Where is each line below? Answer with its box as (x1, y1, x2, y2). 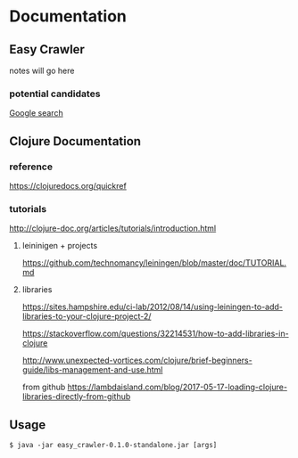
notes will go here (9, 65, 75, 76)
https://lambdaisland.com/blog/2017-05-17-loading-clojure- (67, 381, 288, 393)
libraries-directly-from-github (21, 391, 131, 402)
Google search (9, 108, 64, 119)
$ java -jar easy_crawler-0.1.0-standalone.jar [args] (9, 441, 218, 450)
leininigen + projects (21, 241, 98, 251)
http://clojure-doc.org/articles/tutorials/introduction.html (9, 223, 217, 233)
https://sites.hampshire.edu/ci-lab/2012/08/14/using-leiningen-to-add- (21, 301, 284, 313)
